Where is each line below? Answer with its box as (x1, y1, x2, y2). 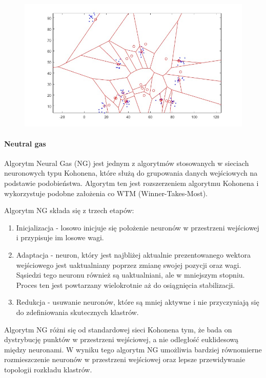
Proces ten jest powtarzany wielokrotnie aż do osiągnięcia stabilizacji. (16, 279, 235, 290)
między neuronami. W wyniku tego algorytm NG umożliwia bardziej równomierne (4, 344, 262, 354)
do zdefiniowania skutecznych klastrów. (16, 307, 139, 318)
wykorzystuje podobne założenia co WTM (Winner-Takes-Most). (4, 187, 208, 198)
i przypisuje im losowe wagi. (16, 232, 104, 243)
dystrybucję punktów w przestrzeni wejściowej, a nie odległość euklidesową (4, 334, 239, 345)
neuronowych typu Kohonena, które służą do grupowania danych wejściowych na (4, 167, 258, 178)
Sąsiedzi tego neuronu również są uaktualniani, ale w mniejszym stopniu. (16, 269, 245, 280)
